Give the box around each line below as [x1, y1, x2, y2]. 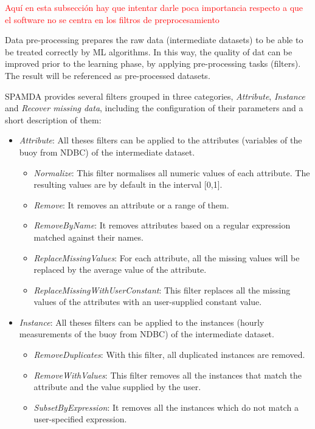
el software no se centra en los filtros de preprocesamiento [5, 13, 220, 26]
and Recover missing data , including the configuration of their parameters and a [5, 101, 303, 114]
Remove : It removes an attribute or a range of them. [33, 198, 229, 211]
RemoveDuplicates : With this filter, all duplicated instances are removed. [33, 348, 305, 361]
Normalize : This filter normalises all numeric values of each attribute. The [33, 166, 310, 179]
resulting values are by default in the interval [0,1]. [33, 178, 223, 191]
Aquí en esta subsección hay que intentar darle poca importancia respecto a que [5, 1, 303, 13]
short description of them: [5, 113, 102, 126]
